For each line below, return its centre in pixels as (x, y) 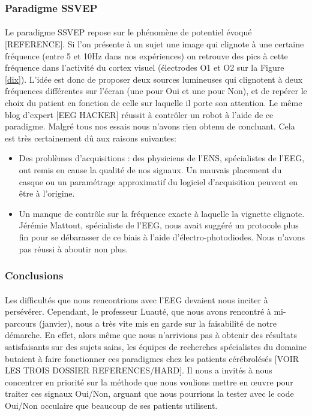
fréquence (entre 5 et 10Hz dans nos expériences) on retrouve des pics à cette (146, 55)
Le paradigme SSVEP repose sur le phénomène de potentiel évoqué (128, 32)
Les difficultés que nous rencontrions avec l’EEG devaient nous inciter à (136, 299)
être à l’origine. (47, 193)
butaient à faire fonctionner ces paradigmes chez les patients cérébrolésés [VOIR (152, 358)
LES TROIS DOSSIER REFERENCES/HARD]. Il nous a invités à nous (139, 370)
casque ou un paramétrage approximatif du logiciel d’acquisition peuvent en (158, 181)
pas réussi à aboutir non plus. (73, 248)
